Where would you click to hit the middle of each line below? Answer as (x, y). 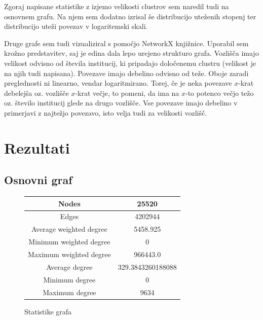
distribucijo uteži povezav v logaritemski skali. (76, 26)
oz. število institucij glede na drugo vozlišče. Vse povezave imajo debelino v (121, 103)
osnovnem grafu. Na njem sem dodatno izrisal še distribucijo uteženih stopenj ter (130, 16)
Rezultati (37, 147)
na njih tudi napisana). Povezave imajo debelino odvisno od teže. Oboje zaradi (126, 73)
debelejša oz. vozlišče (36, 93)
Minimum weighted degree (69, 242)
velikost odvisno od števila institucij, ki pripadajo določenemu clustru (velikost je (130, 63)
